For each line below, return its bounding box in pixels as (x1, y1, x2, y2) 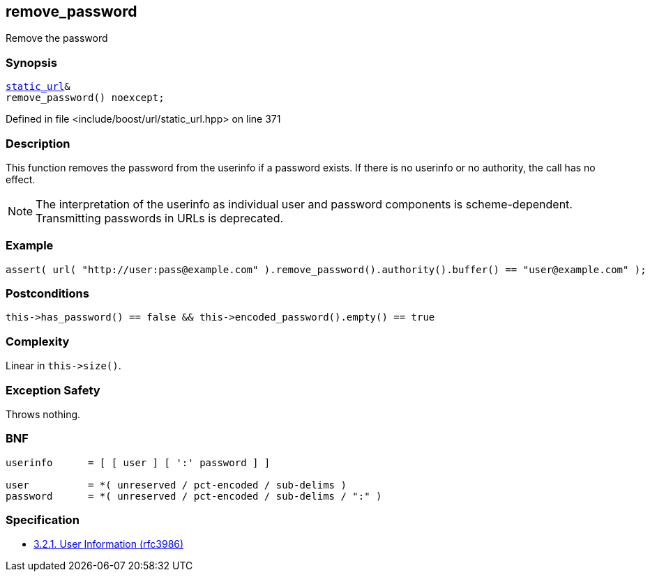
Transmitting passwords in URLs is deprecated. (36, 210, 284, 225)
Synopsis (6, 55, 57, 70)
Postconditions (6, 286, 89, 301)
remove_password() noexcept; (6, 92, 165, 104)
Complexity (6, 334, 70, 348)
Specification (6, 513, 80, 528)
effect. (6, 173, 36, 185)
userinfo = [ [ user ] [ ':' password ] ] (6, 456, 271, 468)
